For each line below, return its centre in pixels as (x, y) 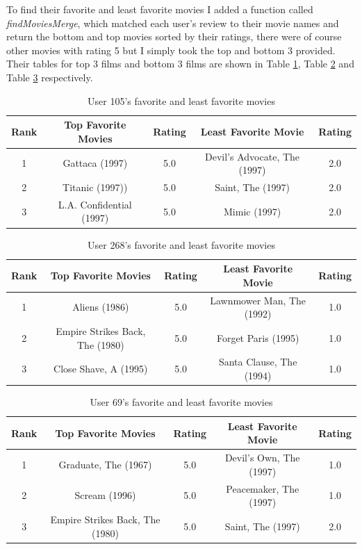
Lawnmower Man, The (258, 300)
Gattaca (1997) (95, 163)
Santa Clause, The (258, 362)
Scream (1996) (105, 495)
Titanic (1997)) (95, 187)
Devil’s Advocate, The (253, 156)
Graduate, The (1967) (105, 464)
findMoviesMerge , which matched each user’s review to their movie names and (173, 23)
